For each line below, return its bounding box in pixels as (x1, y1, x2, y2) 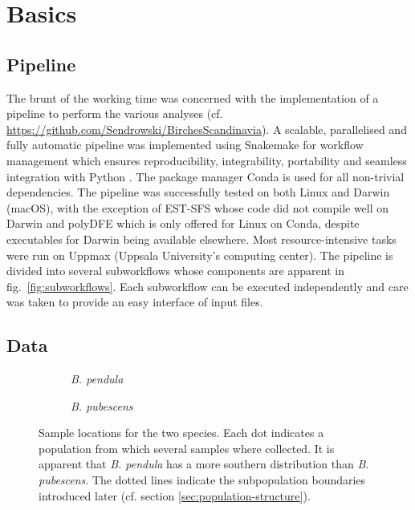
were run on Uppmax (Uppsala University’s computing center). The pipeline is (6, 246, 393, 263)
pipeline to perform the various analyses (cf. (6, 105, 223, 122)
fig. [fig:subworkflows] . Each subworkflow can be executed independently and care (6, 277, 409, 294)
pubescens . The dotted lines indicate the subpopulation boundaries (39, 472, 366, 488)
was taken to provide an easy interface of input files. (6, 293, 263, 310)
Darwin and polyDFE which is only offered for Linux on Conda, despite (6, 215, 360, 232)
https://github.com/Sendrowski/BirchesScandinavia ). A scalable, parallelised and (6, 120, 407, 137)
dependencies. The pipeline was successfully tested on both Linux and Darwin (6, 184, 390, 200)
